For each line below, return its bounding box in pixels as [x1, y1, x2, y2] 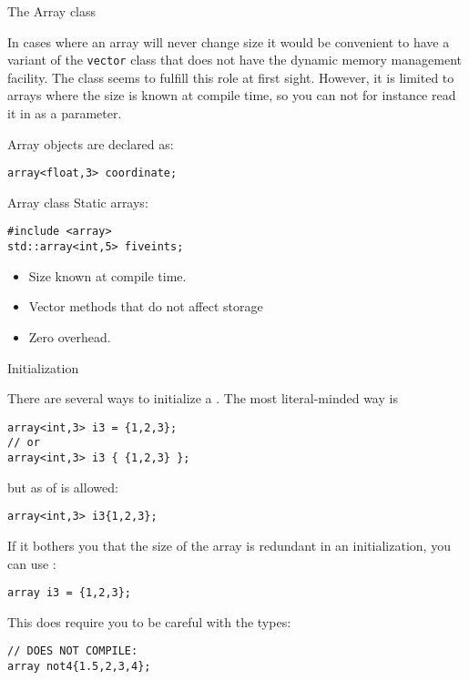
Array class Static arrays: [7, 192, 148, 211]
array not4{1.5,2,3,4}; [7, 660, 151, 674]
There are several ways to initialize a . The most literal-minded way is [7, 389, 398, 408]
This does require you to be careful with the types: [7, 612, 291, 631]
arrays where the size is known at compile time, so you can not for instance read [7, 86, 456, 105]
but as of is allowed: [7, 477, 118, 496]
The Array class [7, 2, 97, 20]
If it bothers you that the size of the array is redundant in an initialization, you [7, 535, 451, 554]
